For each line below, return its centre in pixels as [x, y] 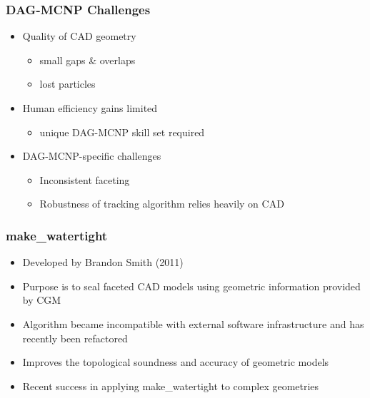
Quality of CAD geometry [79, 36]
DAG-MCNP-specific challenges [92, 156]
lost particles [67, 84]
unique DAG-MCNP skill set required [122, 132]
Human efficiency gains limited [90, 108]
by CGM [42, 300]
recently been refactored [75, 338]
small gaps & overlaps [87, 60]
